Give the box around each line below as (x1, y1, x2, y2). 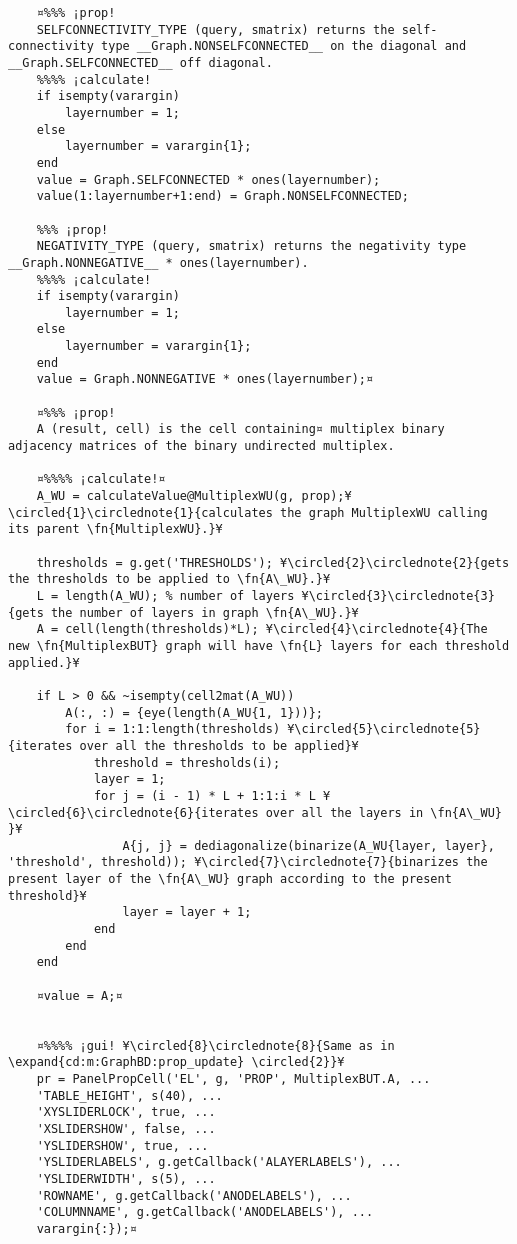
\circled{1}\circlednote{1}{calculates (8, 505, 273, 520)
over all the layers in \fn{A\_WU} (265, 805, 502, 820)
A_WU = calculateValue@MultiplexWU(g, (36, 489, 295, 504)
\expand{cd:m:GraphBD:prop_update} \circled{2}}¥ (8, 1055, 345, 1070)
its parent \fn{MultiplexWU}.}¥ (8, 522, 223, 537)
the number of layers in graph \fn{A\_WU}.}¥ (50, 605, 359, 620)
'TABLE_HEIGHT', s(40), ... (36, 1088, 223, 1103)
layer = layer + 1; (122, 905, 252, 920)
